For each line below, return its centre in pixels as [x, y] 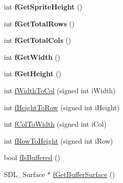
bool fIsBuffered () [32, 157]
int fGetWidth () [32, 57]
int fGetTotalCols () [38, 40]
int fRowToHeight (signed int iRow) [59, 140]
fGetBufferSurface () [84, 174]
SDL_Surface [25, 174]
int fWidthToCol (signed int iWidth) [60, 90]
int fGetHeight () [33, 74]
